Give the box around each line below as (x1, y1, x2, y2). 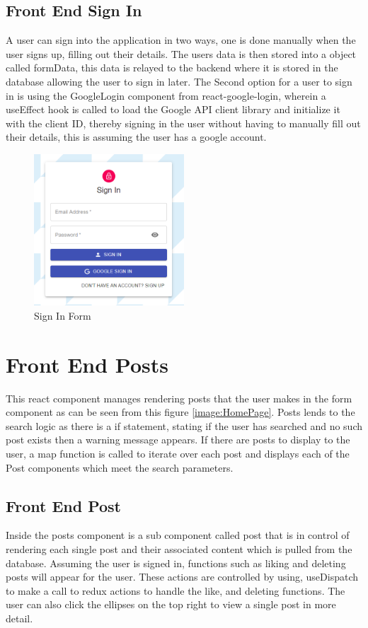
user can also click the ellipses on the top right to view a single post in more (6, 597, 336, 612)
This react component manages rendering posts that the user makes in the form (6, 390, 352, 405)
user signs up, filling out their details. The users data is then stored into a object (6, 46, 357, 61)
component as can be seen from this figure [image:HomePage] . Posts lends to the (6, 405, 355, 419)
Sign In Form (34, 308, 91, 322)
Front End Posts (6, 349, 169, 378)
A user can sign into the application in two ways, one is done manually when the (6, 33, 356, 47)
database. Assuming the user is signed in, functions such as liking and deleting (6, 555, 346, 570)
